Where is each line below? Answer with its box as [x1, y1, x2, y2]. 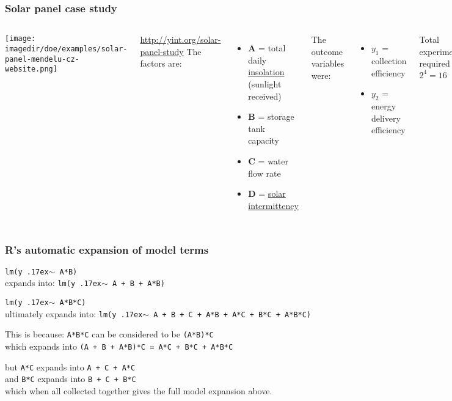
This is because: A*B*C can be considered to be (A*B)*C [5, 328, 214, 340]
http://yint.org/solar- [140, 33, 221, 46]
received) [248, 89, 282, 102]
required [419, 57, 450, 70]
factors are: [140, 57, 182, 70]
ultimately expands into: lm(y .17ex [5, 307, 143, 320]
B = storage [248, 110, 294, 123]
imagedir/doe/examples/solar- [5, 44, 128, 53]
